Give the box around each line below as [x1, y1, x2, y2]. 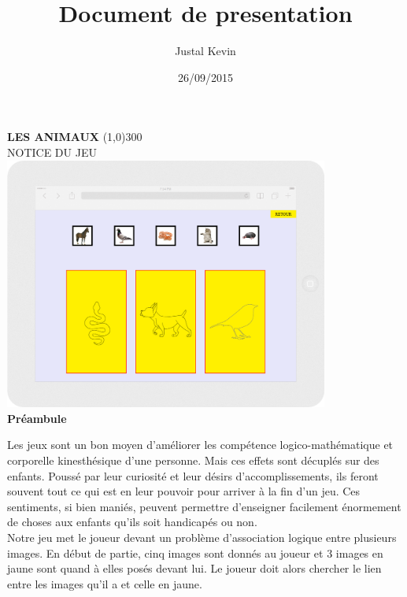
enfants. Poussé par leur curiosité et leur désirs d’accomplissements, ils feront [7, 467, 379, 484]
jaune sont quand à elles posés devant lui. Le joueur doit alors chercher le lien [7, 560, 382, 577]
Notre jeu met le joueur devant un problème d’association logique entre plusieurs [7, 529, 397, 546]
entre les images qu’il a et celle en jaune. [7, 575, 202, 591]
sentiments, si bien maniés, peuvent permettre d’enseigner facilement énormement [7, 498, 401, 514]
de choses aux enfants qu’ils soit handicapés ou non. [7, 514, 257, 530]
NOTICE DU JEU [7, 143, 97, 160]
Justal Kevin [175, 43, 236, 59]
